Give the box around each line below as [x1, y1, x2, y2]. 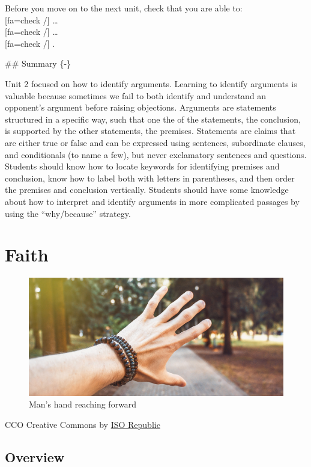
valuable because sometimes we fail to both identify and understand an [5, 89, 267, 102]
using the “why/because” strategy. [5, 207, 131, 219]
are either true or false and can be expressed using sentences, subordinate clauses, [5, 136, 306, 148]
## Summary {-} [5, 57, 71, 70]
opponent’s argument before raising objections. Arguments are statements [5, 101, 276, 114]
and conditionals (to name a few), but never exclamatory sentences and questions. [5, 148, 307, 160]
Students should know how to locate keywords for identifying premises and [5, 160, 280, 172]
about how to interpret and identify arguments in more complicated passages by [5, 195, 300, 207]
